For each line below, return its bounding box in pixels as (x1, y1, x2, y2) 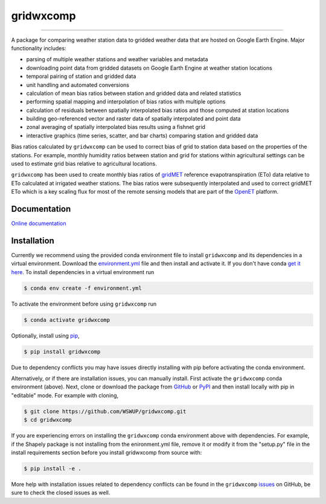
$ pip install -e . (24, 465, 81, 472)
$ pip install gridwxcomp (24, 348, 101, 355)
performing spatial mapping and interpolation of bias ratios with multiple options (26, 98, 226, 105)
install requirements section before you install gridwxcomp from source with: (11, 449, 202, 456)
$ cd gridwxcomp (24, 416, 72, 424)
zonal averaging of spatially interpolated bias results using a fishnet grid (26, 123, 205, 131)
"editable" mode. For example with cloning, (11, 391, 119, 399)
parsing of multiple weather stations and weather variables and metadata (26, 56, 208, 63)
